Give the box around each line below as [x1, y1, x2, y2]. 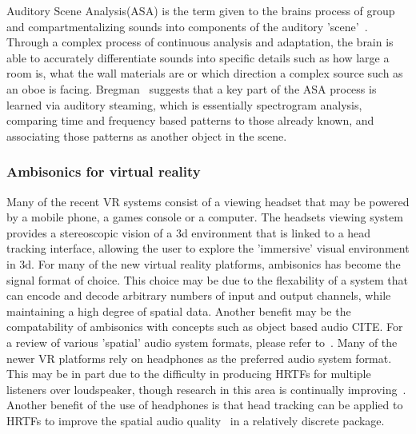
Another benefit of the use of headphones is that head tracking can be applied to [6, 396, 403, 413]
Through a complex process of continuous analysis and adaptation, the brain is [6, 34, 394, 50]
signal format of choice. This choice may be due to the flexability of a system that [6, 271, 408, 288]
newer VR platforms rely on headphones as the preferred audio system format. [6, 349, 392, 366]
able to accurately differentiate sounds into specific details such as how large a [6, 49, 390, 66]
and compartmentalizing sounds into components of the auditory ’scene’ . [6, 18, 368, 34]
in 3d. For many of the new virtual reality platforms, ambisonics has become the [6, 255, 401, 272]
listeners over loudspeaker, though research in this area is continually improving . [6, 380, 406, 397]
